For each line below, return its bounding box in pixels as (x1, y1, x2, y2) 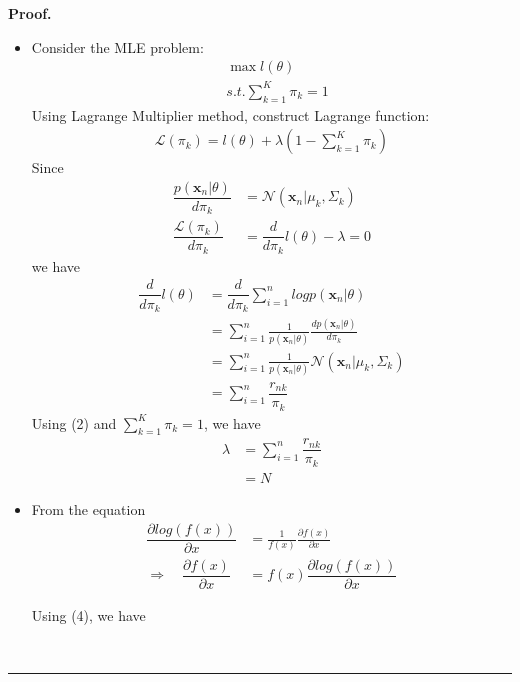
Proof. (8, 3, 52, 23)
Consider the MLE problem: (31, 36, 204, 57)
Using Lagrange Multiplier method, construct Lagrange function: (31, 104, 430, 125)
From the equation (31, 498, 146, 519)
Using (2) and (31, 412, 117, 433)
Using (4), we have (31, 604, 146, 625)
